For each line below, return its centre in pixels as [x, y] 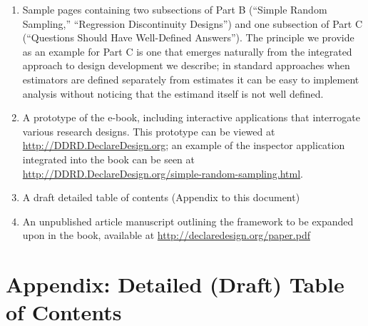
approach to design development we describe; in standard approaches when [186, 65]
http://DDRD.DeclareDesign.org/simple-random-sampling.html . [163, 173]
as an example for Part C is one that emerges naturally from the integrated [187, 51]
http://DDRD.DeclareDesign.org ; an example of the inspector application [184, 145]
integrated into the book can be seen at [109, 159]
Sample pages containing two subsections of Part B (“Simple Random [175, 9]
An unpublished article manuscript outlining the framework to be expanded [188, 221]
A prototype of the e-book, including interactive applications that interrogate [191, 117]
